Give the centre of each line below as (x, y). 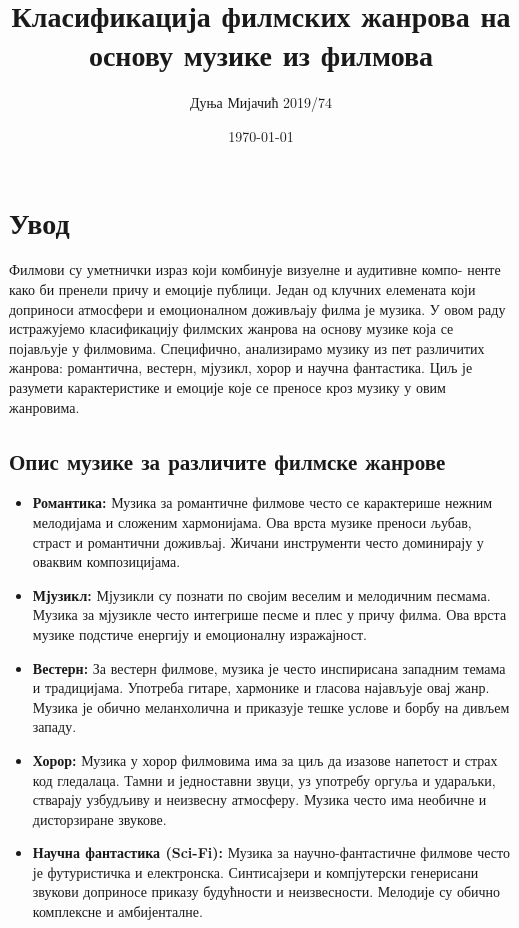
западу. (54, 726)
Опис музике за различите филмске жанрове (227, 460)
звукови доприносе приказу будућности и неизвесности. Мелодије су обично (266, 891)
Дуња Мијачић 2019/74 (261, 102)
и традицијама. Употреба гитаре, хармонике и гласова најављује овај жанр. (261, 687)
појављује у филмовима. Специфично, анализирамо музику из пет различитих (247, 347)
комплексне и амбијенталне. (117, 911)
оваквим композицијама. (106, 561)
